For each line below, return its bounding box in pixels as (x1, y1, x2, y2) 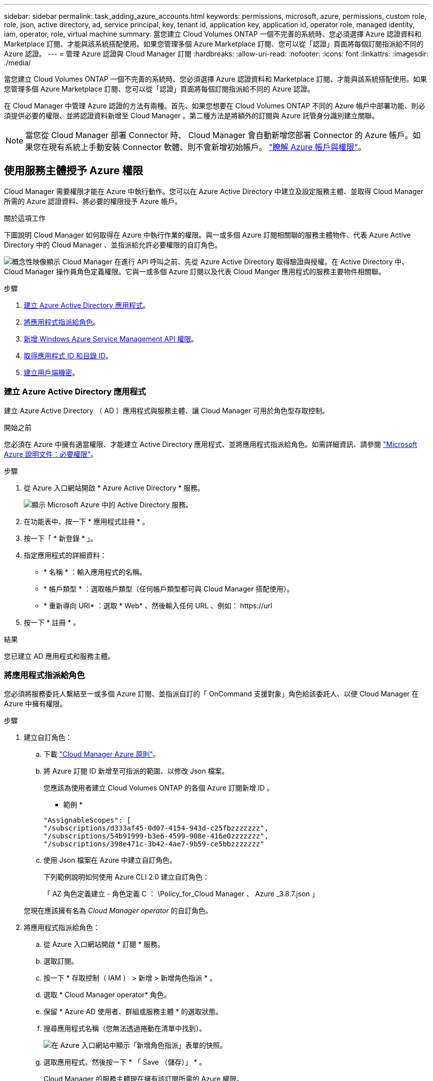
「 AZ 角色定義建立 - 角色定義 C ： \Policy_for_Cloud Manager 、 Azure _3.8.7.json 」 (43, 889, 319, 898)
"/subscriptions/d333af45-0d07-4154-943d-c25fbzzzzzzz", (43, 824, 269, 833)
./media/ (4, 58, 31, 67)
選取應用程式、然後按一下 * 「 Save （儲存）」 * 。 (43, 1058, 207, 1067)
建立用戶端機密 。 (24, 368, 79, 377)
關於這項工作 (4, 213, 45, 222)
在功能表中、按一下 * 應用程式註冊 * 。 (24, 517, 149, 526)
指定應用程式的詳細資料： (24, 550, 107, 559)
